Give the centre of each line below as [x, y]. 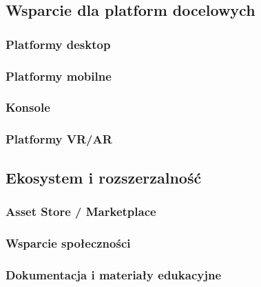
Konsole [28, 107]
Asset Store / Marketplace [81, 211]
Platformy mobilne [59, 76]
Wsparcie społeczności [68, 243]
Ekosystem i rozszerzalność [104, 177]
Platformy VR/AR [59, 139]
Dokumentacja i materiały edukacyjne [114, 274]
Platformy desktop [58, 44]
